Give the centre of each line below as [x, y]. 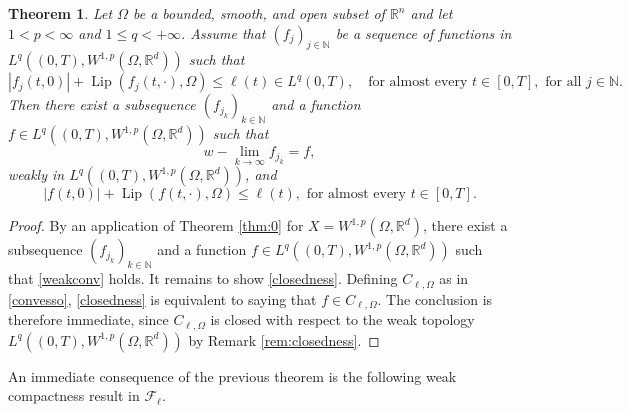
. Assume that [223, 32]
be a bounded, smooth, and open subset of [258, 13]
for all [563, 82]
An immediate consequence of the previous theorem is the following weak [232, 375]
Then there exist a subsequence [102, 104]
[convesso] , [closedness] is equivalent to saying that [162, 298]
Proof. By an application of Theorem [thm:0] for [156, 225]
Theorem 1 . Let [60, 13]
